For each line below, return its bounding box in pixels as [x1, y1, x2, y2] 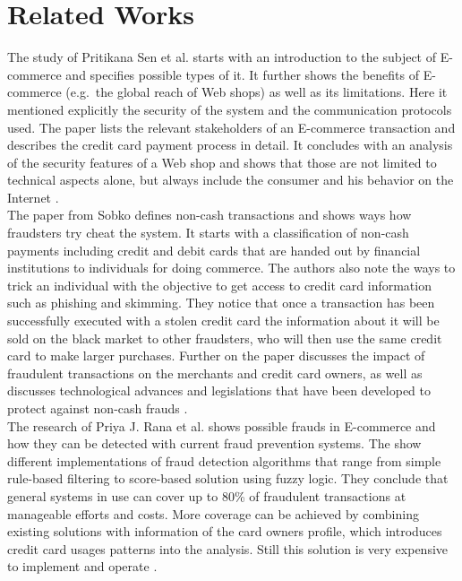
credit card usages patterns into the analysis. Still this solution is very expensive [7, 539, 449, 558]
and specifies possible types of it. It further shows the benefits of [65, 65, 419, 83]
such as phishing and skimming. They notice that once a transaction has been [7, 293, 435, 312]
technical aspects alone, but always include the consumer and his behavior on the [7, 170, 454, 189]
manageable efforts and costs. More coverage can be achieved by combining [7, 504, 419, 523]
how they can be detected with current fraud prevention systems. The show [7, 434, 422, 453]
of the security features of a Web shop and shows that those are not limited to [7, 152, 437, 171]
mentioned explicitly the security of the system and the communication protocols [7, 100, 452, 118]
